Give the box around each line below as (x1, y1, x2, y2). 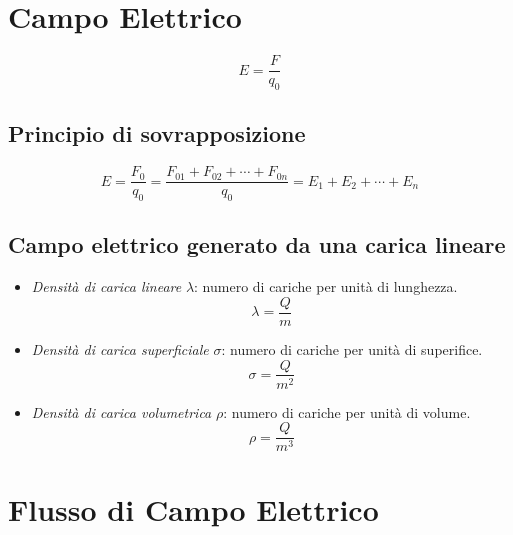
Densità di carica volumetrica (31, 401, 212, 422)
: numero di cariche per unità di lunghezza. (194, 276, 458, 297)
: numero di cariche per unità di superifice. (221, 338, 483, 359)
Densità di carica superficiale (31, 338, 209, 359)
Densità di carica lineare (31, 276, 182, 297)
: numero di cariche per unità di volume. (223, 401, 471, 422)
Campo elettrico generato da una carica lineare (8, 229, 506, 260)
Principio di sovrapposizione (8, 118, 306, 149)
